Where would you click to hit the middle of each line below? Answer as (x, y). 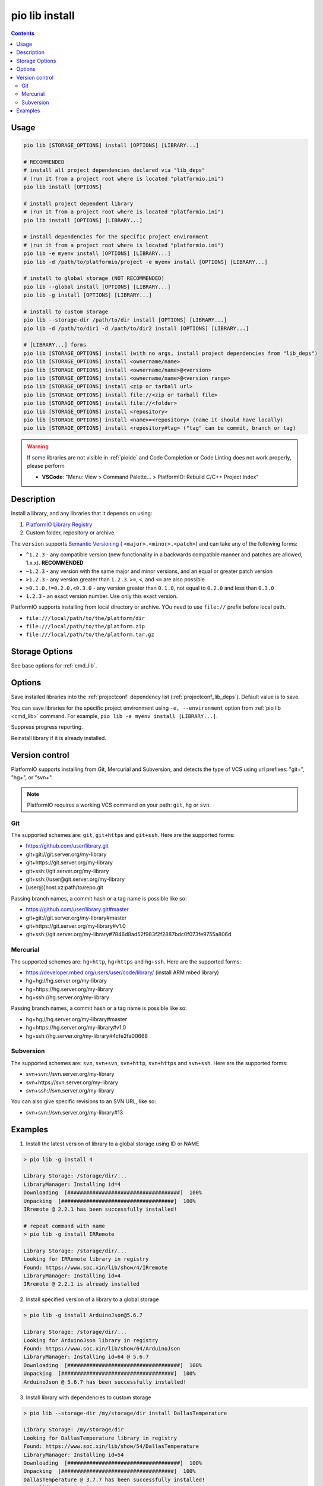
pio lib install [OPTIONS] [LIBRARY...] (83, 220)
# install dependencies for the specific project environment (116, 237)
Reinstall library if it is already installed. (59, 738)
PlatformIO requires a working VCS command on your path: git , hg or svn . (119, 805)
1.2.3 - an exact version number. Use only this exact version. (102, 596)
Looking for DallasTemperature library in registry (100, 1438)
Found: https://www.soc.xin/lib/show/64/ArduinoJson (102, 1349)
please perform (46, 466)
